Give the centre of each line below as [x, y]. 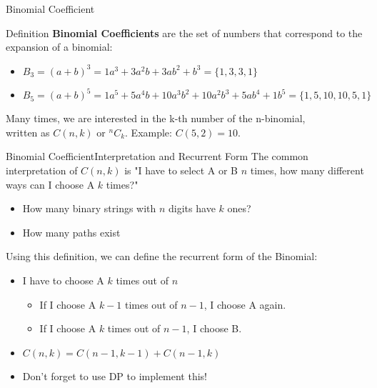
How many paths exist [71, 232]
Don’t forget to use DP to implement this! [115, 375]
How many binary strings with [89, 208]
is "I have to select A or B [181, 170]
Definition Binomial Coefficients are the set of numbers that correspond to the [184, 33]
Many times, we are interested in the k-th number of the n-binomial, [156, 118]
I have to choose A [63, 280]
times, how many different [307, 170]
